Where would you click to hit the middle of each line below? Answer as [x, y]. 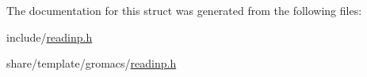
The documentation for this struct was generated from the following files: [184, 10]
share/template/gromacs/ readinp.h [92, 63]
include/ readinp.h [50, 37]
